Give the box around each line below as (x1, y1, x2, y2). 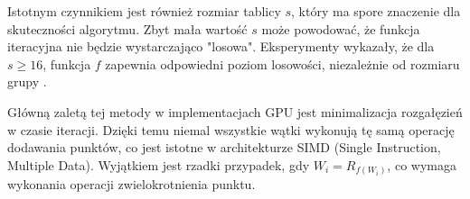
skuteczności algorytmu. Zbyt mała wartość (7, 19, 248, 38)
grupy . (7, 72, 47, 91)
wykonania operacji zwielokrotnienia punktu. (7, 175, 256, 194)
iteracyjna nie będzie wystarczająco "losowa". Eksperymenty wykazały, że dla (7, 37, 435, 56)
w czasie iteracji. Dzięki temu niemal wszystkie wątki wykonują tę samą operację (7, 120, 455, 139)
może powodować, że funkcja (261, 19, 420, 38)
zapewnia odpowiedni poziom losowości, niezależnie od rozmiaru (105, 54, 460, 73)
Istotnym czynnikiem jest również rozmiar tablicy (7, 2, 281, 20)
